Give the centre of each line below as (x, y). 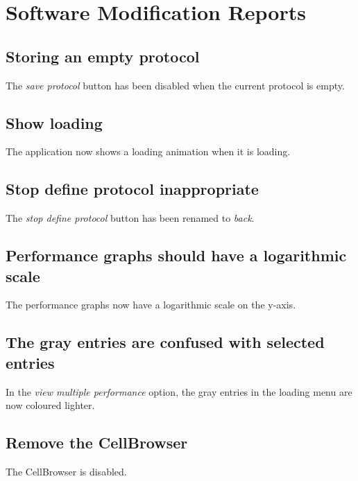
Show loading (54, 122)
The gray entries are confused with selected (165, 342)
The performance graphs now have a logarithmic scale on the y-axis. (151, 305)
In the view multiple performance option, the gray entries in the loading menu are (179, 391)
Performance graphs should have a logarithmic (176, 255)
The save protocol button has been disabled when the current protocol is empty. (175, 85)
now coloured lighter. (50, 405)
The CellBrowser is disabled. (66, 471)
